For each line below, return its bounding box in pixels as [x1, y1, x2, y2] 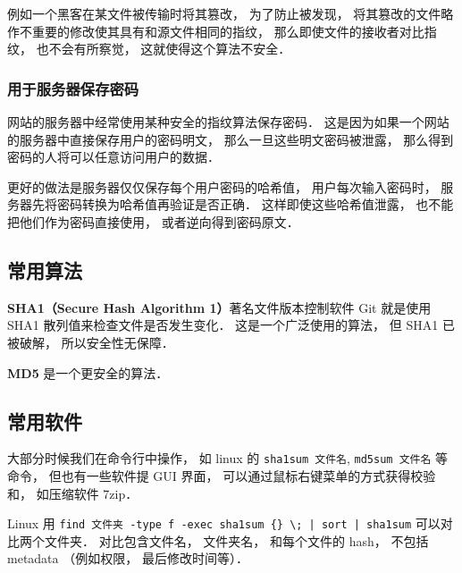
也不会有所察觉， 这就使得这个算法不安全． [36, 39, 291, 58]
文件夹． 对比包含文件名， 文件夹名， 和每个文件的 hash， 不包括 [44, 531, 429, 550]
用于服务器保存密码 [7, 77, 139, 99]
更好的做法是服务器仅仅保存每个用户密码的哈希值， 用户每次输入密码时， [7, 177, 437, 196]
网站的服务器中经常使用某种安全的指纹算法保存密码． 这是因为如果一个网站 [7, 113, 449, 131]
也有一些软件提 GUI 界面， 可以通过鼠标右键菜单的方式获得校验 [61, 467, 436, 485]
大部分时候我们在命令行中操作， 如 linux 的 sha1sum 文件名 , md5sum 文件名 [7, 449, 432, 468]
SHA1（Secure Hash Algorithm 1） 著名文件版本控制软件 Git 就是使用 [7, 298, 432, 316]
